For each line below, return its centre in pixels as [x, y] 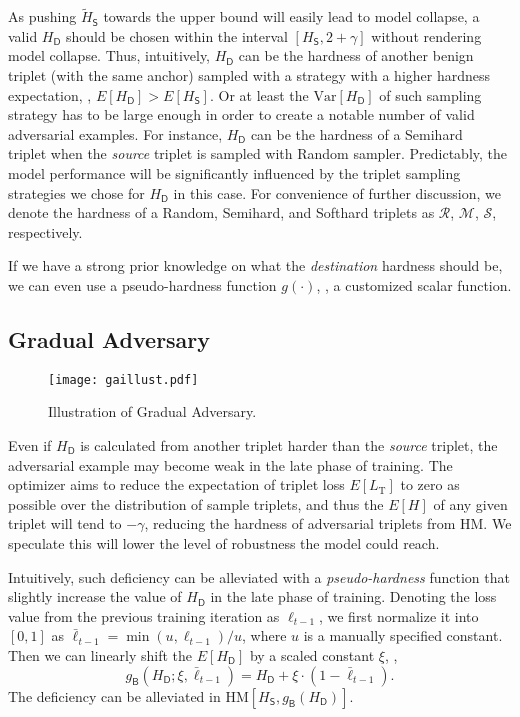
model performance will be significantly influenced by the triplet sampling [234, 172]
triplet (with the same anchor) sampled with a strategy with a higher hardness [249, 75]
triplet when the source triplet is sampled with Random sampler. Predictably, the [258, 153]
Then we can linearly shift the [100, 654]
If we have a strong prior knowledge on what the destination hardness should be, [255, 265]
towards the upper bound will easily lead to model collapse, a [291, 16]
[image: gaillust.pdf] [123, 379]
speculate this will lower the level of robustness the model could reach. [224, 542]
